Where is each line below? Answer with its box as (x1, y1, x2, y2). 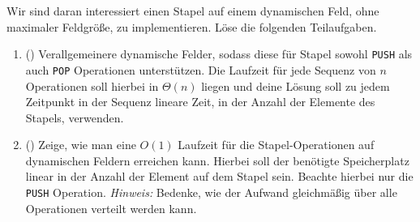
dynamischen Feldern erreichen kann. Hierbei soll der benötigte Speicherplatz (25, 152, 409, 169)
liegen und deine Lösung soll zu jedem (201, 77, 390, 94)
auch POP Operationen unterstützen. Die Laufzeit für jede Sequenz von (25, 61, 376, 78)
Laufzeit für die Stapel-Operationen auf (178, 136, 375, 153)
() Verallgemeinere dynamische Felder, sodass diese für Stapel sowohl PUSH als (25, 45, 413, 62)
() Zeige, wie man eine (25, 136, 136, 153)
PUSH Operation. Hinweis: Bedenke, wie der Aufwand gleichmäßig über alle (25, 184, 397, 201)
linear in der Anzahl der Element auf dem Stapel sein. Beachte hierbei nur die (25, 168, 414, 185)
